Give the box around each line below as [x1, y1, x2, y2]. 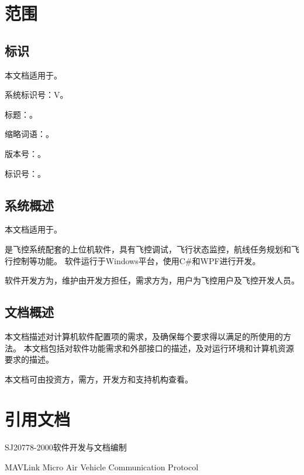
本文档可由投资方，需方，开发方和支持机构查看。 [5, 373, 193, 385]
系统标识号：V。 [5, 88, 68, 101]
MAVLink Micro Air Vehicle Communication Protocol [5, 461, 199, 473]
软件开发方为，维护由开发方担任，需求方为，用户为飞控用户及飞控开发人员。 [5, 274, 299, 286]
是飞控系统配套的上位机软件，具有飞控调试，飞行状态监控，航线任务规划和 [5, 242, 291, 255]
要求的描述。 [5, 353, 54, 365]
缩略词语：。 [5, 128, 54, 140]
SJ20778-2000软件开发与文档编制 [5, 441, 127, 453]
